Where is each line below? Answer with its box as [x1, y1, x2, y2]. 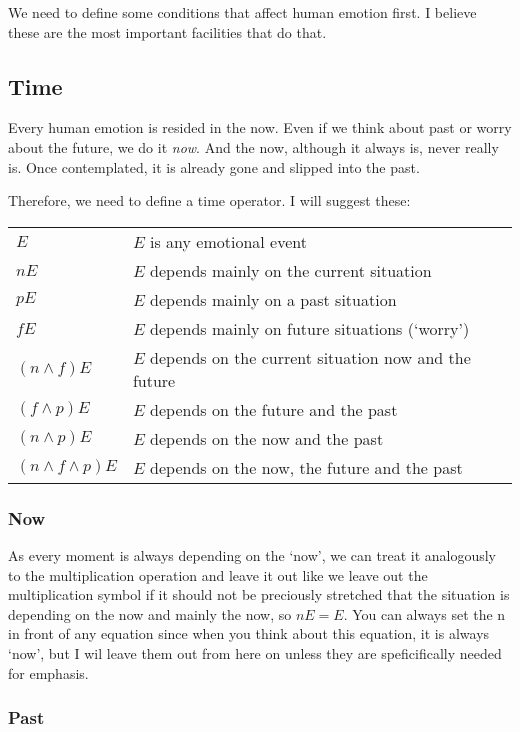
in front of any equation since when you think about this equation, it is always [8, 623, 490, 644]
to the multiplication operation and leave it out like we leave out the [8, 564, 428, 585]
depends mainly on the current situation [150, 258, 432, 282]
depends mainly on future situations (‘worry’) [150, 316, 470, 340]
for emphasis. [8, 662, 89, 683]
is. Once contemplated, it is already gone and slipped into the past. [8, 156, 420, 177]
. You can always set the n [343, 603, 506, 624]
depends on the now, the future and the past [150, 455, 463, 479]
